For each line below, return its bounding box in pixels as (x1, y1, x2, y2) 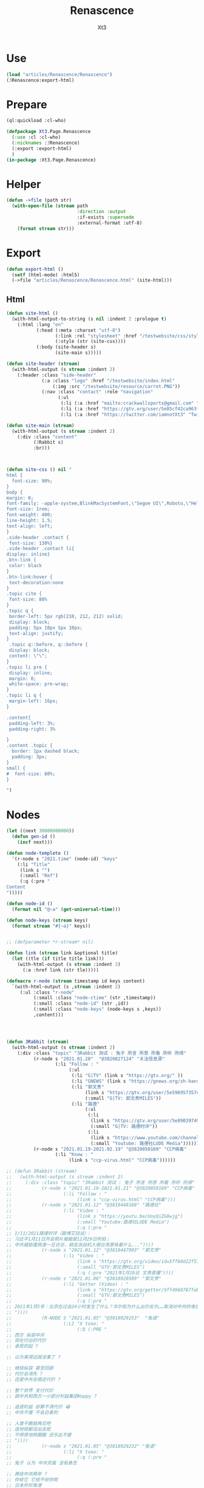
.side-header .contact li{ (6, 546, 75, 552)
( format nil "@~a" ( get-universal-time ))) (12, 906, 121, 912)
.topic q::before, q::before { (8, 642, 88, 648)
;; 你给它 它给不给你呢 (6, 1476, 58, 1483)
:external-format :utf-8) (76, 220, 143, 226)
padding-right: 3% (8, 726, 56, 732)
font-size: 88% (8, 596, 47, 603)
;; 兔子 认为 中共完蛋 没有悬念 (6, 1460, 77, 1466)
